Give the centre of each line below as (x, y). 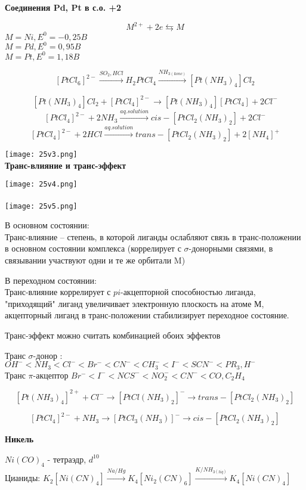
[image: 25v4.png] (41, 184)
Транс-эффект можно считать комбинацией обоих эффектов (113, 335)
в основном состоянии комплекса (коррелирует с (93, 248)
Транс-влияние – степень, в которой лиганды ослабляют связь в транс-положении (153, 236)
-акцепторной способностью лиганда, (188, 292)
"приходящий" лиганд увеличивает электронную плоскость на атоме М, (135, 303)
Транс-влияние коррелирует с (58, 292)
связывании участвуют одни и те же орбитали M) (95, 260)
